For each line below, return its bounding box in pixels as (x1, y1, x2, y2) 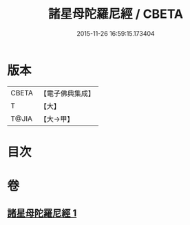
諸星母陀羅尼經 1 (7, 207, 77, 220)
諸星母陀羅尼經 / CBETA (47, 6, 184, 22)
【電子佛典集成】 (39, 88, 95, 98)
